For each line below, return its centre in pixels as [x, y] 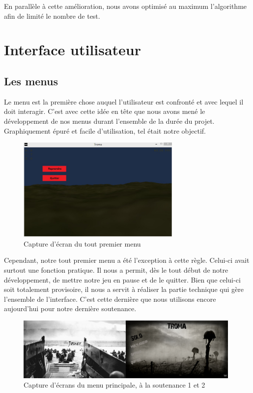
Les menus [31, 81]
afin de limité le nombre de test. [52, 16]
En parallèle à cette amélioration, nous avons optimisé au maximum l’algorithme [126, 6]
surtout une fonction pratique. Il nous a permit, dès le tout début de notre [116, 269]
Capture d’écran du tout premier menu [82, 243]
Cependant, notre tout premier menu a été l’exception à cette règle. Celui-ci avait [127, 260]
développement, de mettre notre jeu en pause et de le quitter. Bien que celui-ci [122, 279]
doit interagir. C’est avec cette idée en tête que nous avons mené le [105, 111]
